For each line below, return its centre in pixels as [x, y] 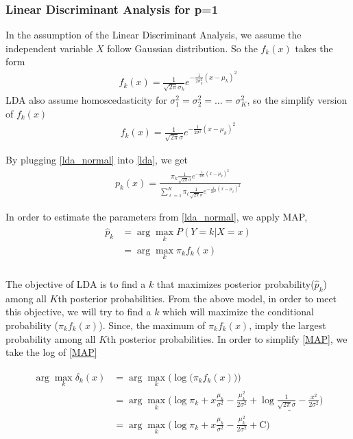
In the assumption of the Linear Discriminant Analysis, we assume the [154, 35]
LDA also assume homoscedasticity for [86, 99]
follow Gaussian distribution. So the [182, 48]
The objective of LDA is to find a [76, 284]
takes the [314, 48]
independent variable [49, 48]
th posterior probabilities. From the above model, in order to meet [197, 298]
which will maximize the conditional [238, 312]
